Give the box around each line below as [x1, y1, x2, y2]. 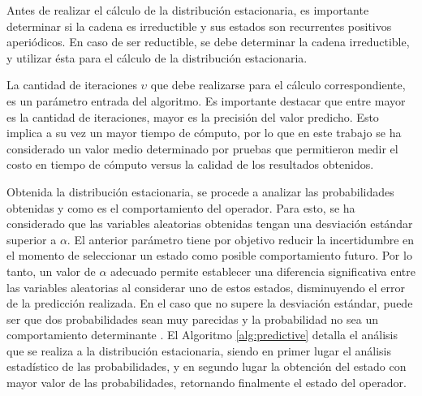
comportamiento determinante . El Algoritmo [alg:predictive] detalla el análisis [6, 326, 398, 343]
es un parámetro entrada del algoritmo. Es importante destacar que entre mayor [6, 92, 406, 109]
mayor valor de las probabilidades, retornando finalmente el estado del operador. [6, 374, 407, 391]
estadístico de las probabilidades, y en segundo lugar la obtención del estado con [6, 358, 407, 375]
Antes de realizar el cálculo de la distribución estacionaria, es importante [6, 2, 369, 18]
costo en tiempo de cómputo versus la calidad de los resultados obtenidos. [6, 156, 374, 173]
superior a [6, 230, 57, 247]
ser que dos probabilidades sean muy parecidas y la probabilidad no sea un [6, 310, 378, 327]
